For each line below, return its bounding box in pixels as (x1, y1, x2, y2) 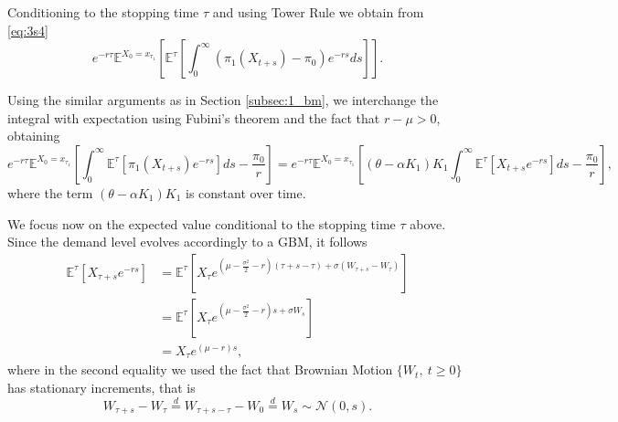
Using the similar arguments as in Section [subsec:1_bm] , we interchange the (7, 90, 439, 110)
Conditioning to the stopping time (7, 3, 199, 21)
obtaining (7, 126, 60, 145)
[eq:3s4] (7, 20, 48, 39)
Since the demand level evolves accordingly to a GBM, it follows (7, 232, 368, 251)
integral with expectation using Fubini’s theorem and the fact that (7, 108, 380, 127)
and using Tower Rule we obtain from (212, 3, 424, 21)
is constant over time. (186, 183, 306, 202)
